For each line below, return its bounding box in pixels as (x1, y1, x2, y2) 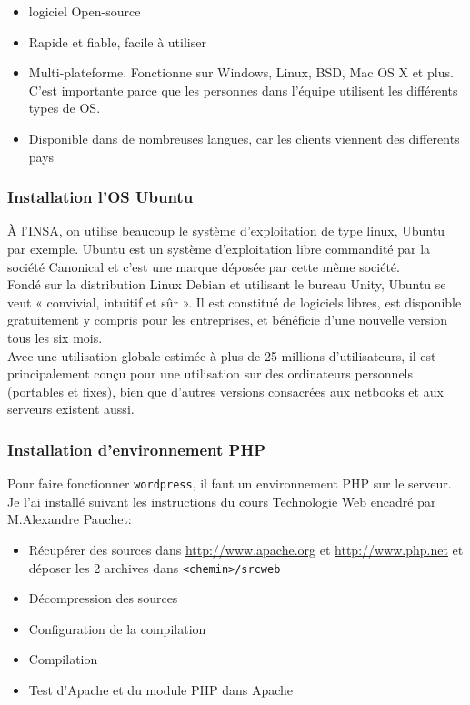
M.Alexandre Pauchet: (7, 509, 132, 529)
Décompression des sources (28, 589, 178, 608)
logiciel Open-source (28, 2, 141, 20)
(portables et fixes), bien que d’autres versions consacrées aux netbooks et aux (7, 381, 444, 400)
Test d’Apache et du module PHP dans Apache (28, 680, 294, 699)
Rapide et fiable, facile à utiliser (28, 32, 206, 51)
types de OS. (28, 98, 101, 117)
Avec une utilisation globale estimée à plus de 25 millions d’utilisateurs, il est (7, 346, 436, 365)
